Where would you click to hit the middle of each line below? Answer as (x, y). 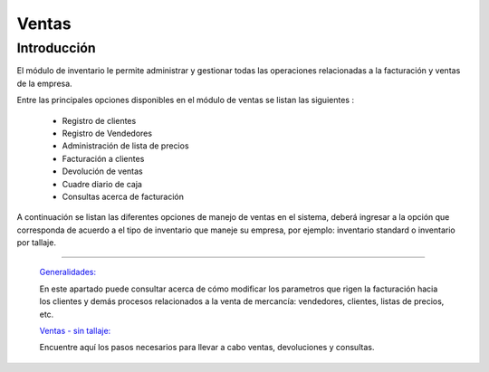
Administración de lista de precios (125, 146)
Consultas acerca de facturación (123, 196)
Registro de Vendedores (107, 133)
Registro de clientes (99, 120)
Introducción (56, 48)
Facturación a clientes (103, 158)
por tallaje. (36, 243)
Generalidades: (68, 272)
